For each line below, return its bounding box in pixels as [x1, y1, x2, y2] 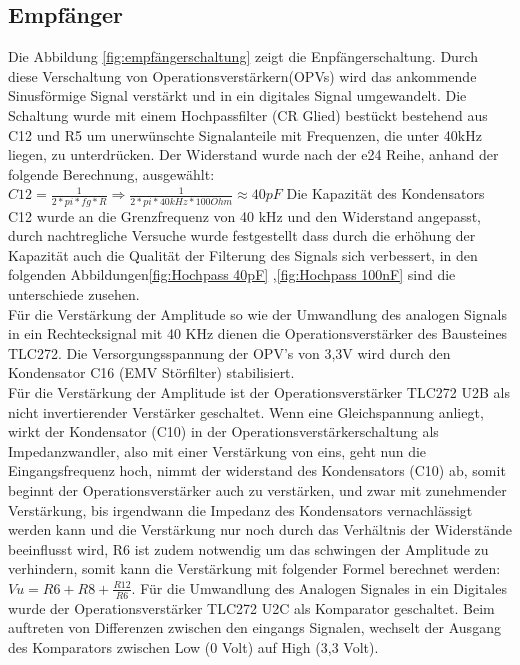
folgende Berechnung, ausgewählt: [8, 163, 215, 184]
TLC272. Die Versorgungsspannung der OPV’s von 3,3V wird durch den [8, 342, 451, 363]
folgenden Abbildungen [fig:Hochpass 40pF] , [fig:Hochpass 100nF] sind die [8, 264, 456, 285]
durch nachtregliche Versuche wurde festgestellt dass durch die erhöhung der [8, 225, 476, 246]
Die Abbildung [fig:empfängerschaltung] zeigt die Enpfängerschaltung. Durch [8, 46, 478, 67]
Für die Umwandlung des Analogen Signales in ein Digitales [140, 577, 507, 598]
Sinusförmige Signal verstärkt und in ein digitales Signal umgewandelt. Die [8, 85, 467, 106]
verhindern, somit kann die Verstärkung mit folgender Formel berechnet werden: [8, 558, 501, 579]
